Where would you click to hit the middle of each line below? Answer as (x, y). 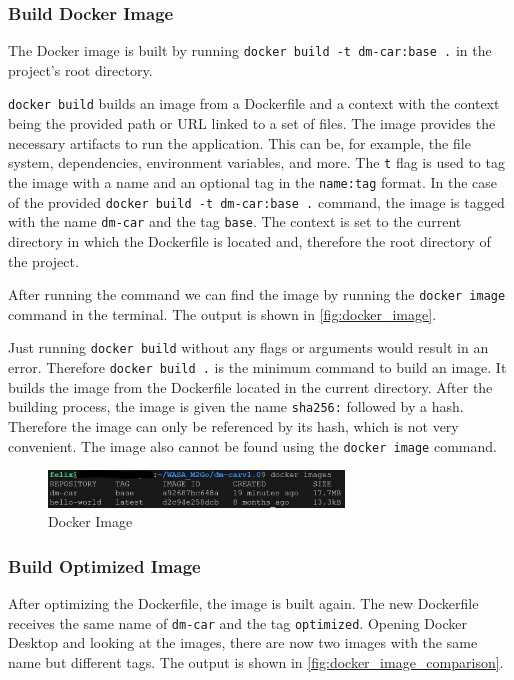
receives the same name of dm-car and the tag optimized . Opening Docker (237, 622)
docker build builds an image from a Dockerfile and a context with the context (254, 103)
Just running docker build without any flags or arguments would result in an (248, 347)
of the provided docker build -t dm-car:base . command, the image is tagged (256, 201)
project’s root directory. (80, 69)
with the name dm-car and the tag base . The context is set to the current (235, 221)
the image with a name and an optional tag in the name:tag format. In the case (253, 181)
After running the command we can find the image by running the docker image (257, 294)
